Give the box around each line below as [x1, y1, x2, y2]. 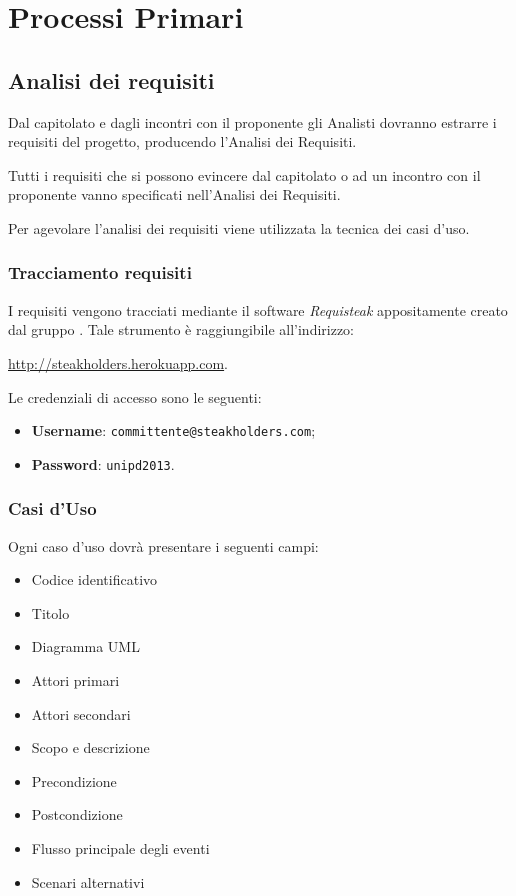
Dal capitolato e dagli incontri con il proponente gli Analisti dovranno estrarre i [8, 111, 497, 132]
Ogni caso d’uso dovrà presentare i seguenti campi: [8, 535, 319, 556]
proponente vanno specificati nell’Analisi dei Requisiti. [8, 184, 341, 205]
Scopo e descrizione [31, 737, 150, 758]
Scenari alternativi [31, 871, 145, 892]
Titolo [31, 602, 70, 623]
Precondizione [31, 770, 117, 791]
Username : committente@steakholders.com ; [31, 420, 316, 441]
